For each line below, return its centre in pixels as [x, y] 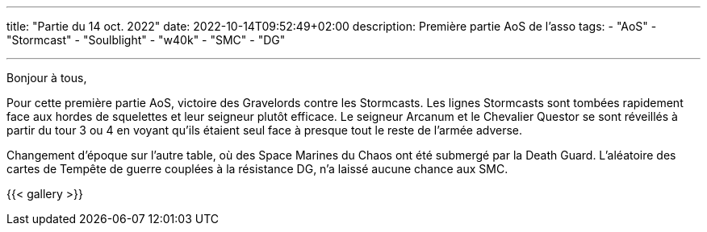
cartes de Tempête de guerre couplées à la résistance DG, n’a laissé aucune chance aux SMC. [257, 169]
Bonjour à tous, [47, 78]
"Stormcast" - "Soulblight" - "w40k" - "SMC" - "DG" [146, 40]
